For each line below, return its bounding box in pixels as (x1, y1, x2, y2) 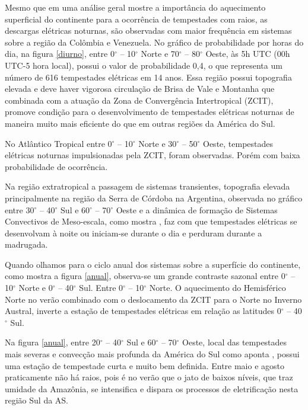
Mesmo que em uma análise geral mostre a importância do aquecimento (5, 1, 266, 13)
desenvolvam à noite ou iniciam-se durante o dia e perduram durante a (5, 226, 262, 239)
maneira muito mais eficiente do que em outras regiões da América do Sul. (5, 117, 275, 129)
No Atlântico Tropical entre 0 (5, 137, 112, 149)
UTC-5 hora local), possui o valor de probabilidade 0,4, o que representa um (5, 59, 282, 71)
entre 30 (5, 203, 34, 216)
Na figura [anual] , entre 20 (5, 336, 100, 348)
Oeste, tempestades (203, 137, 274, 149)
